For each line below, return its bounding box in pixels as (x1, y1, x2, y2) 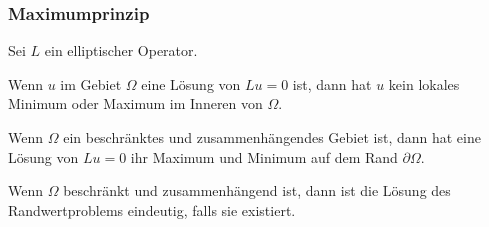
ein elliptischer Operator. (44, 40, 198, 61)
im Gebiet (60, 73, 122, 94)
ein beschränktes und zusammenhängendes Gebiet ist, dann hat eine (63, 127, 481, 147)
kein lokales (388, 73, 460, 94)
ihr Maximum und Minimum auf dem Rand (130, 146, 398, 167)
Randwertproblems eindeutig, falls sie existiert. (8, 199, 296, 220)
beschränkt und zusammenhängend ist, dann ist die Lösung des (63, 180, 451, 201)
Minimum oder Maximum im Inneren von (8, 93, 263, 114)
